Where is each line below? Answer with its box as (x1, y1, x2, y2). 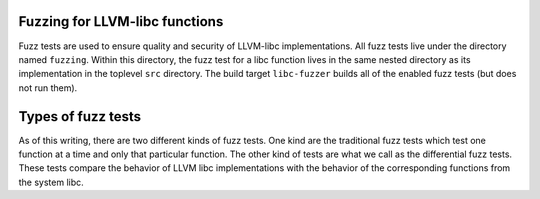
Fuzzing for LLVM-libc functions (18, 13, 224, 30)
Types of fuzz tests (18, 108, 142, 125)
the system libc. (18, 176, 84, 188)
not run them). (18, 81, 78, 94)
